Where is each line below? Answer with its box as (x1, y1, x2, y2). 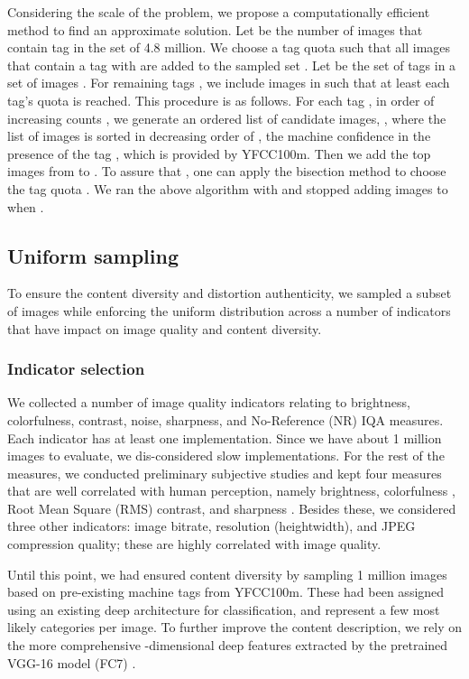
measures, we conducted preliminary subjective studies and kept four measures (7, 463, 442, 482)
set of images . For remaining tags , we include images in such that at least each (7, 73, 450, 92)
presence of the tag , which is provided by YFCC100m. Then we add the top (7, 144, 431, 163)
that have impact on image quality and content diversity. (7, 319, 322, 338)
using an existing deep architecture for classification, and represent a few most (7, 600, 440, 619)
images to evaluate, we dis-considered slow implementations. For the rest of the (7, 446, 445, 465)
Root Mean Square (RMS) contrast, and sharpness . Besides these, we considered (7, 498, 456, 517)
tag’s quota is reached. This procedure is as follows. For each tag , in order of (7, 90, 435, 109)
